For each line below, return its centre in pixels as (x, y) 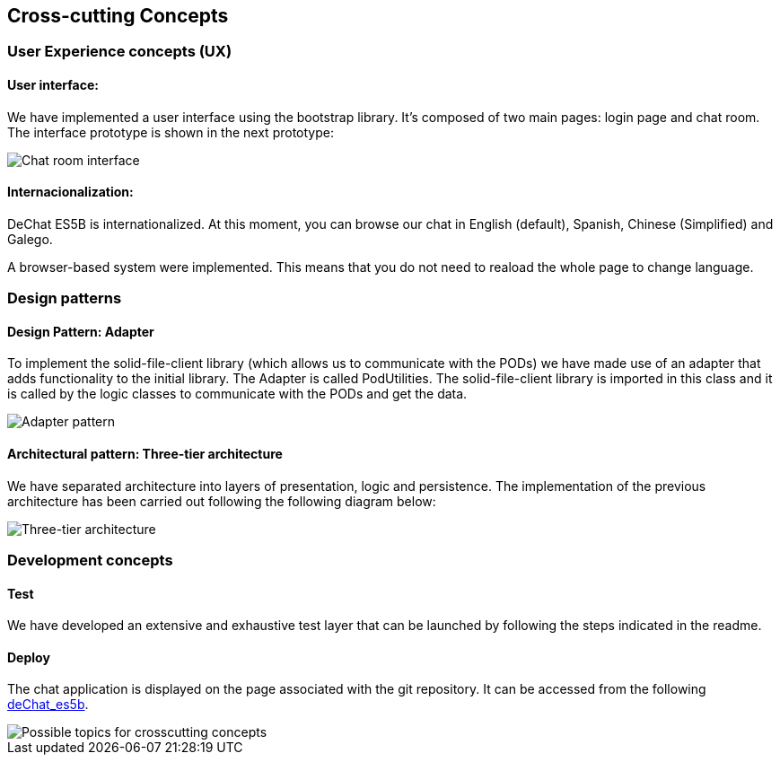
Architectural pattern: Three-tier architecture (145, 454)
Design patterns (65, 298)
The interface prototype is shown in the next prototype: (171, 132)
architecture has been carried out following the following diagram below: (222, 501)
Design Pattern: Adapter (81, 331)
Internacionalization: (70, 192)
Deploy (29, 657)
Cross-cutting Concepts (118, 16)
